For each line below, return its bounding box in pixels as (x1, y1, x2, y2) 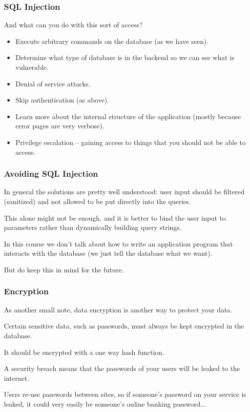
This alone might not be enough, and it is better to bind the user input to (4, 212, 226, 223)
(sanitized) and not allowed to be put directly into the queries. (4, 196, 191, 206)
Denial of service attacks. (15, 78, 90, 88)
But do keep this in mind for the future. (4, 264, 124, 274)
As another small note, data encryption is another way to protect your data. (4, 304, 232, 314)
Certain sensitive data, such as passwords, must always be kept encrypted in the (4, 321, 244, 331)
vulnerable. (15, 62, 49, 72)
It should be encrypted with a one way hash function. (4, 347, 165, 357)
